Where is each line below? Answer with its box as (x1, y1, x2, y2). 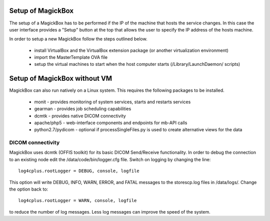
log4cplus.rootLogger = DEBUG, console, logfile (18, 168, 139, 174)
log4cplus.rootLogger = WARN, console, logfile (18, 198, 137, 204)
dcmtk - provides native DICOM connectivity (34, 113, 126, 119)
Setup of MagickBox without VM (9, 74, 112, 83)
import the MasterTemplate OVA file (34, 54, 107, 60)
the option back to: (9, 186, 48, 192)
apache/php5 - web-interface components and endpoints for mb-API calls (34, 120, 187, 126)
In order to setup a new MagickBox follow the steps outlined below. (9, 36, 147, 42)
